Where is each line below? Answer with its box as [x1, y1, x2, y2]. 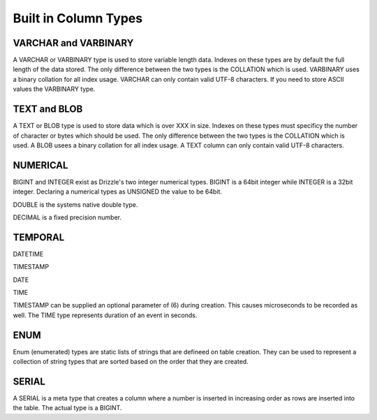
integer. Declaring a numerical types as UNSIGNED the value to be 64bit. [13, 187, 223, 196]
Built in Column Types [13, 10, 143, 26]
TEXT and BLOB [13, 103, 83, 115]
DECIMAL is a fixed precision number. [13, 213, 122, 222]
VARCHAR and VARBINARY [13, 37, 134, 49]
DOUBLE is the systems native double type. [13, 200, 138, 209]
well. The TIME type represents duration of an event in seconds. [13, 311, 198, 319]
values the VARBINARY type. [13, 85, 96, 94]
